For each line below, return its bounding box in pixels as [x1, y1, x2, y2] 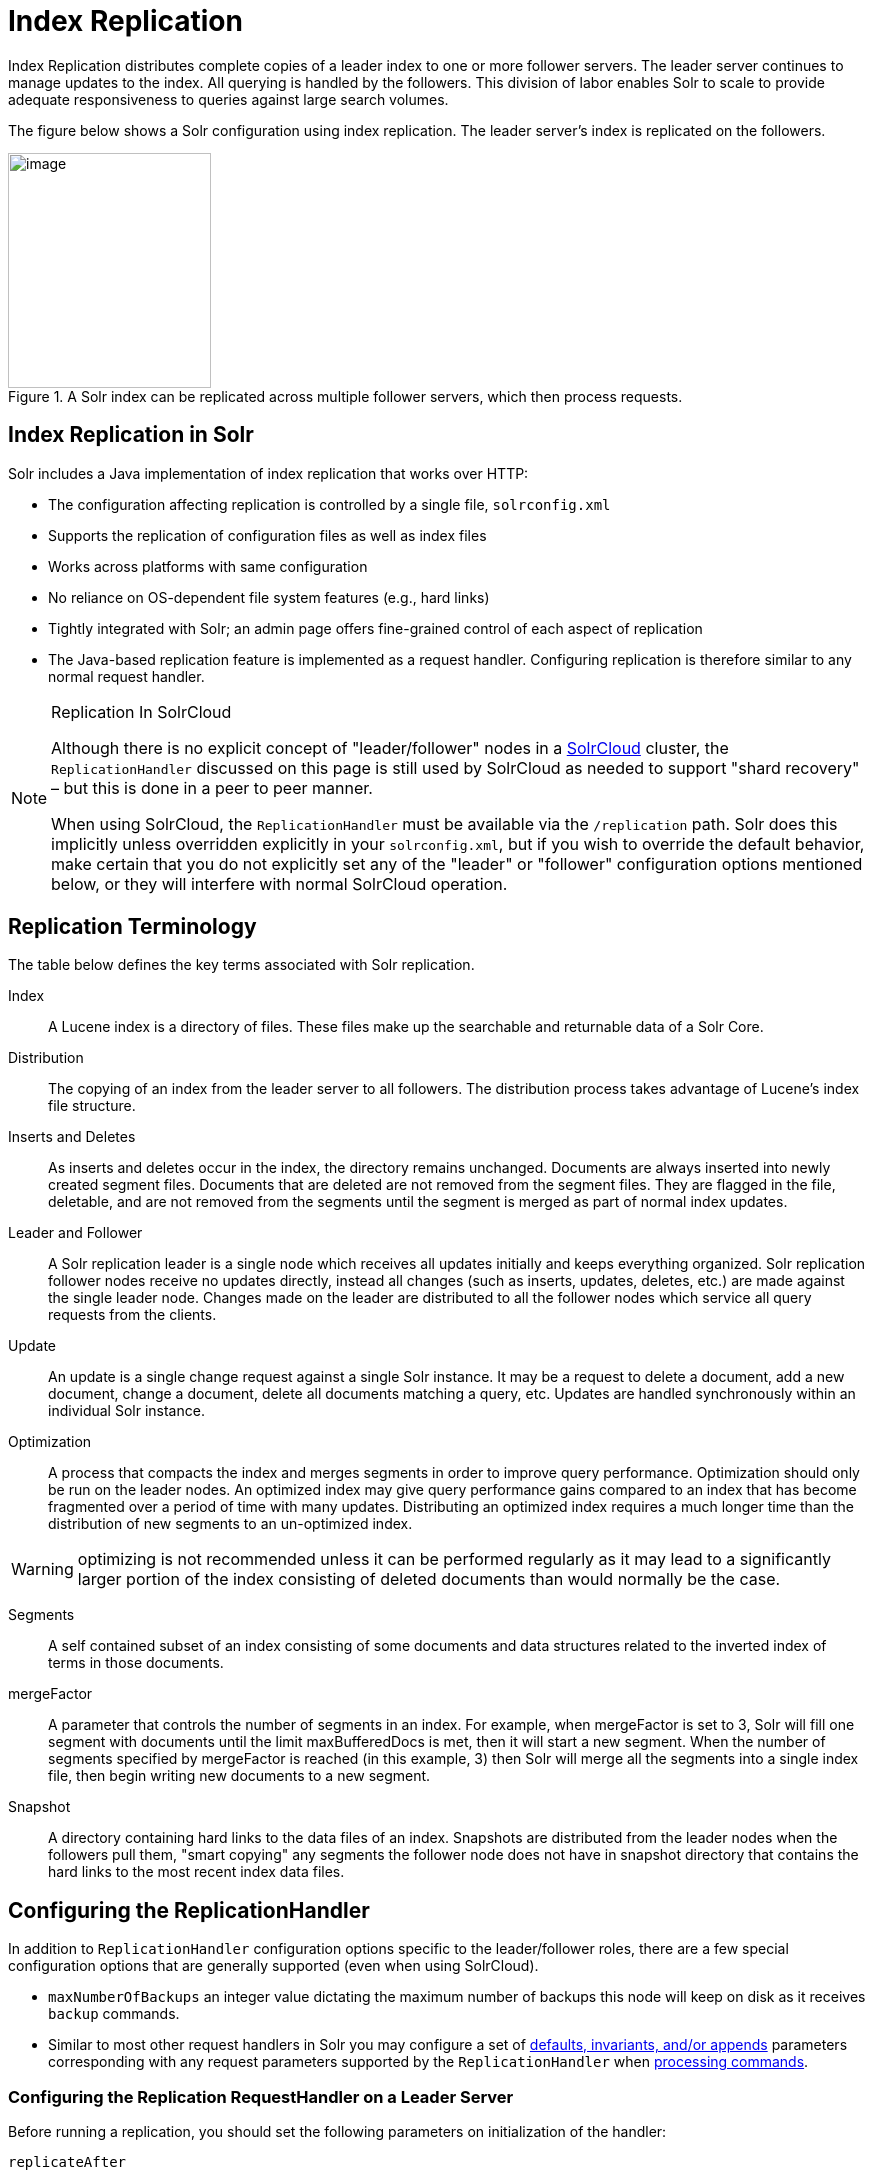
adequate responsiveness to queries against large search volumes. [8, 90, 449, 108]
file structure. [48, 1097, 136, 1115]
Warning [11, 1559, 74, 1580]
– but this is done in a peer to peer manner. [51, 777, 373, 798]
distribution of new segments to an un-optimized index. [48, 1515, 413, 1533]
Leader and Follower [8, 1224, 143, 1242]
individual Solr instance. [48, 1402, 205, 1420]
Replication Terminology [8, 914, 257, 940]
